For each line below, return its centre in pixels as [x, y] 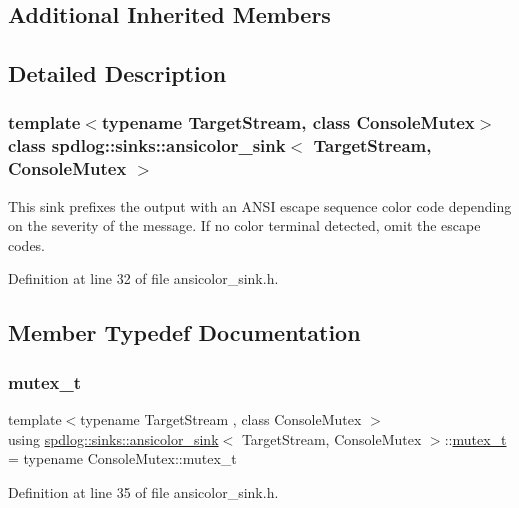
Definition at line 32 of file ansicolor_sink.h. [143, 278]
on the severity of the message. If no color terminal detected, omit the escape [244, 225]
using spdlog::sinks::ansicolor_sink [113, 438]
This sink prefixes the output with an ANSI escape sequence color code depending [260, 205]
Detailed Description [117, 73]
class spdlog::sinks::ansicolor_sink [147, 145]
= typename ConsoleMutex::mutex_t [122, 458]
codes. [27, 244]
